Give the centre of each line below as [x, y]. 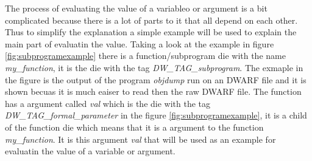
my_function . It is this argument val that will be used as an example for [140, 139]
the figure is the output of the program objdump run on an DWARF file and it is [156, 79]
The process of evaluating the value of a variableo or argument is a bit [136, 8]
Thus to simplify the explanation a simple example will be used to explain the [151, 32]
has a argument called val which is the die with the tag [108, 103]
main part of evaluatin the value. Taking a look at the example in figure [140, 43]
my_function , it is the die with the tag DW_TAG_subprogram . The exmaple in [154, 67]
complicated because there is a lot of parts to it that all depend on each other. [151, 20]
